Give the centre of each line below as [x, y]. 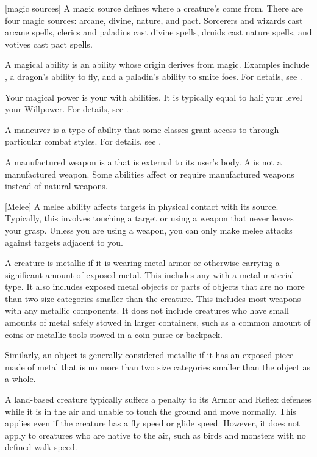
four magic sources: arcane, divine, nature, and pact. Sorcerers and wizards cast [154, 20]
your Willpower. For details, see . [67, 109]
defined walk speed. [41, 447]
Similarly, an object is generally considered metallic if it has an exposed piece [149, 355]
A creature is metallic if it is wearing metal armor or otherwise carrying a [142, 263]
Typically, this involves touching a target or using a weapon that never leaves [149, 218]
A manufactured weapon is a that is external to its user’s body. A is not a [143, 161]
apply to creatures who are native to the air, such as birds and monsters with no [155, 435]
